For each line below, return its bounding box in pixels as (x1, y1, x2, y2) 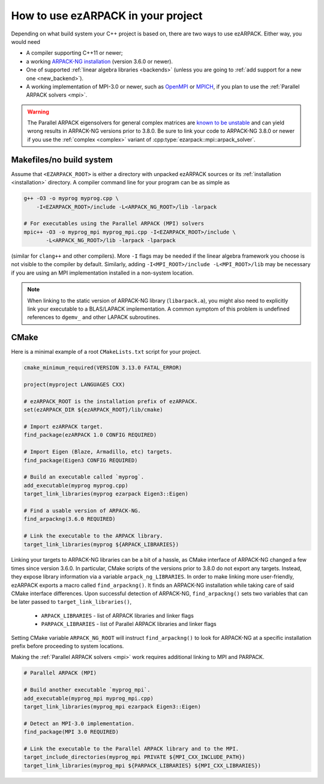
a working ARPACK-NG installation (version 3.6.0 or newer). (26, 58, 173, 65)
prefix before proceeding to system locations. (11, 643, 124, 649)
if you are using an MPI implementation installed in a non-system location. (11, 269, 194, 276)
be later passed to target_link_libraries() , (11, 598, 132, 606)
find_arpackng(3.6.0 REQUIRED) (23, 515, 116, 523)
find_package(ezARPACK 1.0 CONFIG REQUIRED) (23, 431, 157, 439)
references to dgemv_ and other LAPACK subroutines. (27, 314, 160, 321)
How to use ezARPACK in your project (11, 9, 203, 22)
